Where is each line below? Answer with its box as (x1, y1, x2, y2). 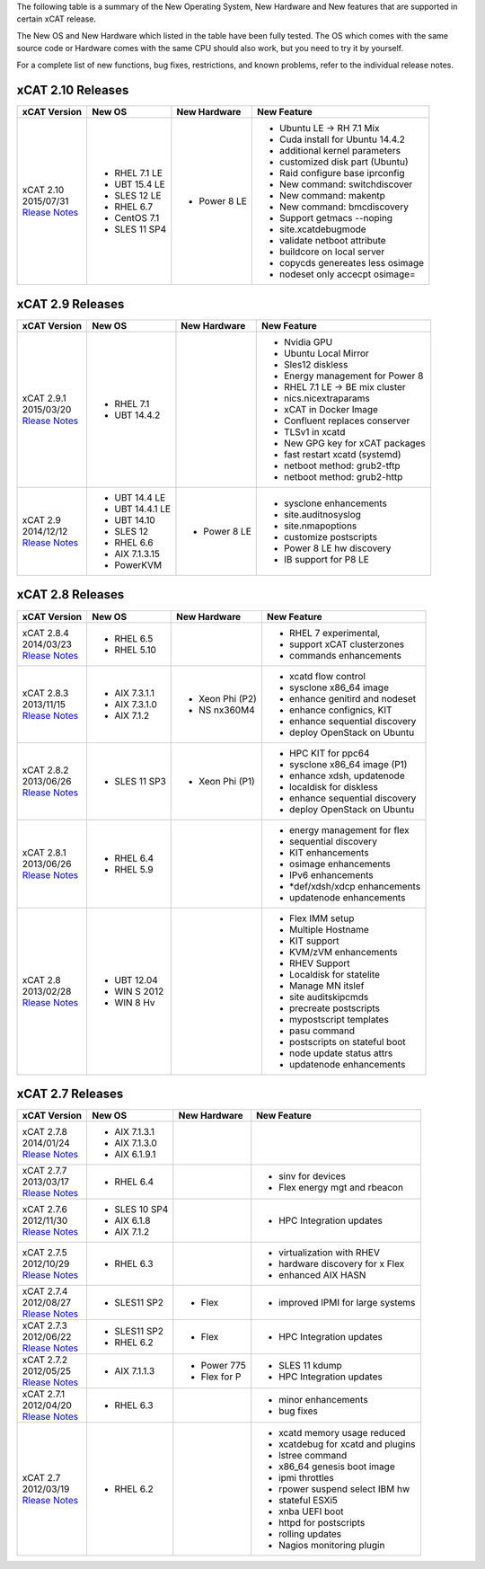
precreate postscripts (288, 1002, 381, 1015)
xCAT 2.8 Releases (16, 587, 125, 602)
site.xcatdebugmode (279, 223, 367, 235)
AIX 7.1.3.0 (113, 1137, 157, 1149)
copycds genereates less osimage (279, 257, 425, 270)
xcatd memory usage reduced (278, 1427, 406, 1440)
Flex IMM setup (288, 912, 355, 925)
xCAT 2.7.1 (22, 1388, 66, 1401)
